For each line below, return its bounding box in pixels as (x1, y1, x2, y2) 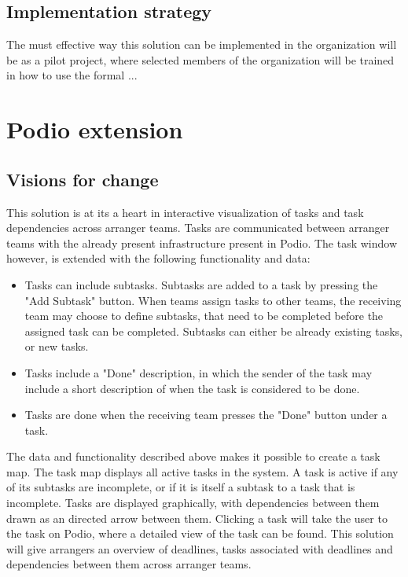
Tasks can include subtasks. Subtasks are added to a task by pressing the (24, 276, 378, 292)
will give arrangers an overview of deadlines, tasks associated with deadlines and (6, 540, 393, 557)
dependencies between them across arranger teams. (6, 556, 252, 572)
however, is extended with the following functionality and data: (6, 250, 311, 266)
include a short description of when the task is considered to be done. (24, 380, 360, 396)
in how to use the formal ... (6, 67, 138, 83)
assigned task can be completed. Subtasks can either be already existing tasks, (24, 322, 402, 339)
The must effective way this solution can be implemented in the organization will (6, 36, 397, 53)
